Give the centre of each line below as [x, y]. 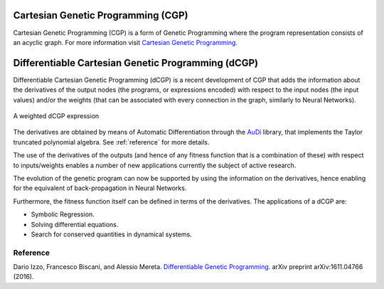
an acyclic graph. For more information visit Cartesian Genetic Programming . [126, 42]
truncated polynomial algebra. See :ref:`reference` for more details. [111, 142]
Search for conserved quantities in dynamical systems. [111, 234]
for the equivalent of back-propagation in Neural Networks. [100, 188]
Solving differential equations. [75, 224]
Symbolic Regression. [63, 214]
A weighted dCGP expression [56, 116]
